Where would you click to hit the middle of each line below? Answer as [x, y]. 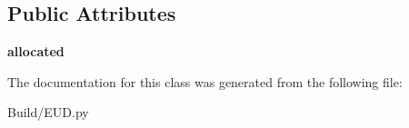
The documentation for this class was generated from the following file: [205, 81]
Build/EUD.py [48, 112]
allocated [36, 51]
